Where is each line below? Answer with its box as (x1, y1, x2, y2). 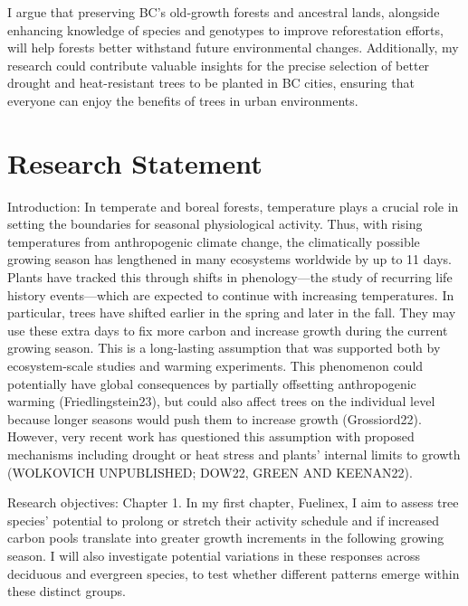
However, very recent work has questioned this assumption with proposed (7, 427, 415, 446)
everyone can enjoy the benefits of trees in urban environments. (7, 90, 358, 109)
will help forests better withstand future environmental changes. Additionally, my (7, 38, 459, 57)
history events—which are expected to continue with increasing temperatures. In (7, 285, 454, 304)
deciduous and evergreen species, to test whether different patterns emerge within (7, 563, 460, 582)
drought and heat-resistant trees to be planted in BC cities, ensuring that (7, 73, 415, 92)
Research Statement (7, 144, 263, 181)
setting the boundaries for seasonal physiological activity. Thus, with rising (7, 214, 423, 233)
